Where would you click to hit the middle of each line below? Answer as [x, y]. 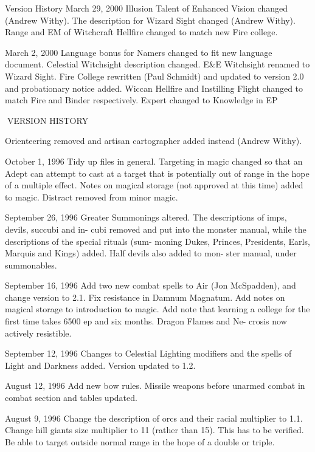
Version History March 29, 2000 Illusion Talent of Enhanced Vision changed [146, 8]
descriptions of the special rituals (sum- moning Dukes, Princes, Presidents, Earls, [157, 241]
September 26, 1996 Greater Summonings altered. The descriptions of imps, [146, 217]
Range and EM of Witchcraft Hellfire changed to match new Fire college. [141, 32]
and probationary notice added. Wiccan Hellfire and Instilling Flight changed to [154, 88]
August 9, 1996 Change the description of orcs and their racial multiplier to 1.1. [154, 418]
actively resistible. [38, 333]
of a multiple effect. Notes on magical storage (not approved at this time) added [154, 185]
